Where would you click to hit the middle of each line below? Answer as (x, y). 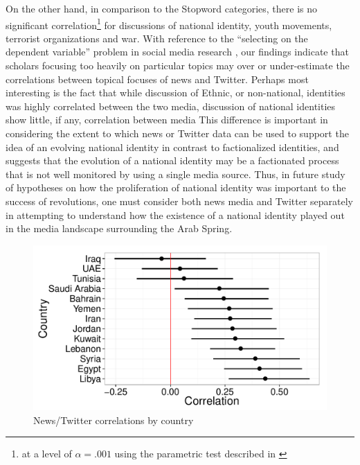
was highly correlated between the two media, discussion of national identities (171, 106)
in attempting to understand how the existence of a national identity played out (175, 214)
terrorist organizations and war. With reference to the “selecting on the (157, 38)
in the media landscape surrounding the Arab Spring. (119, 228)
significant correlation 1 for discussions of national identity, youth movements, (169, 24)
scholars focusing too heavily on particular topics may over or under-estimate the (178, 65)
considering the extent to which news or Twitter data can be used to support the (177, 133)
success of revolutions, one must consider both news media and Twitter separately (180, 201)
